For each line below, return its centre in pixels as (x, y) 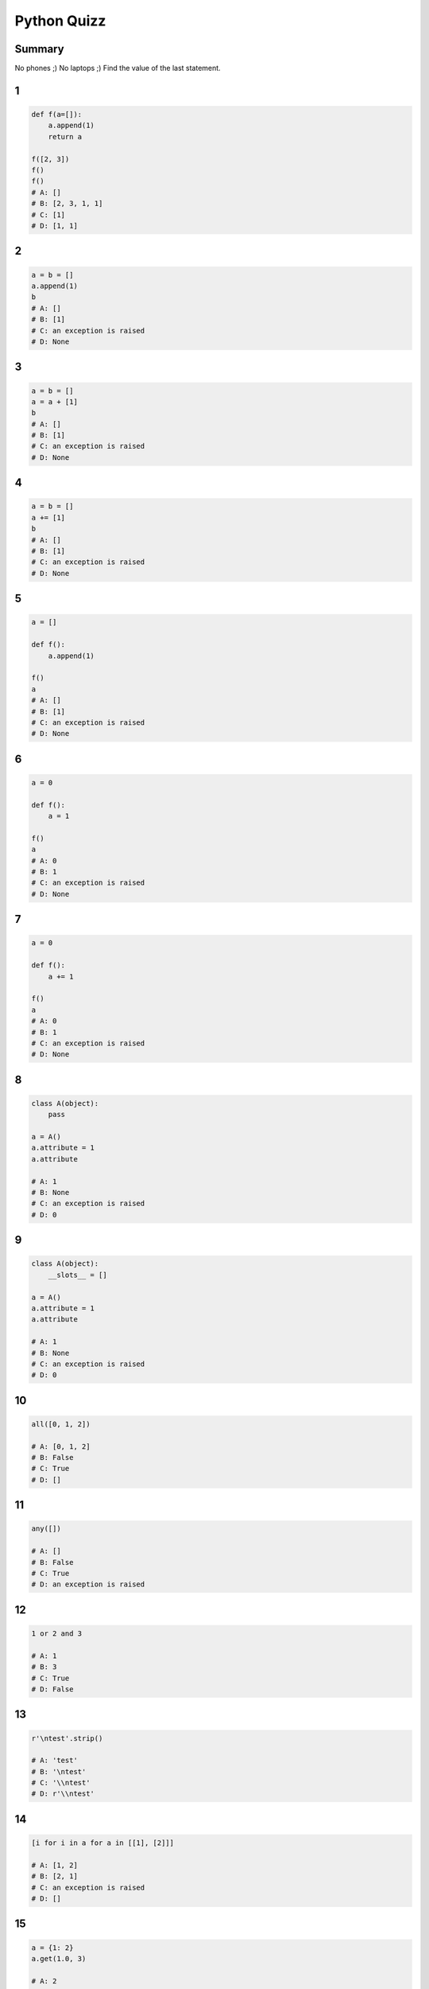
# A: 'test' (55, 1761)
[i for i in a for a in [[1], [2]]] (103, 1843)
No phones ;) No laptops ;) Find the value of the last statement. (118, 68)
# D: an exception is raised (88, 1584)
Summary (39, 49)
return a (65, 136)
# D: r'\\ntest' (63, 1794)
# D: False (52, 1689)
